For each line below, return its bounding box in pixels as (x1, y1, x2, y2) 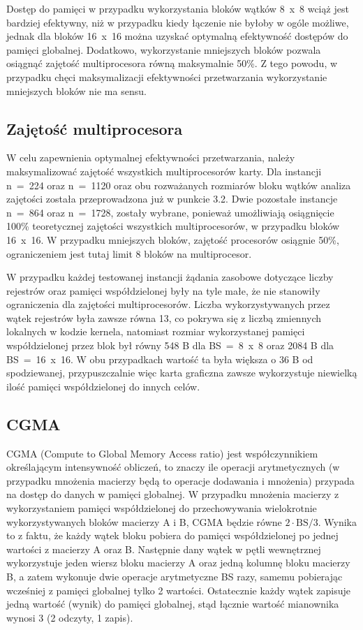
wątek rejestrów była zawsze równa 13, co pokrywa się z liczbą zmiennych (6, 310, 322, 325)
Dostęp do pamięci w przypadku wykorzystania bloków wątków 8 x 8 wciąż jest (6, 1, 349, 15)
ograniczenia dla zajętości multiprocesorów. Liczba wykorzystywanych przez (6, 297, 330, 312)
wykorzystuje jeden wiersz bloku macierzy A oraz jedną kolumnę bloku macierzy (6, 555, 350, 570)
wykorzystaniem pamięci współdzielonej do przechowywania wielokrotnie (6, 501, 317, 515)
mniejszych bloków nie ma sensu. (6, 83, 147, 98)
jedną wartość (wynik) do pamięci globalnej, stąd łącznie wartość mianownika (6, 596, 339, 611)
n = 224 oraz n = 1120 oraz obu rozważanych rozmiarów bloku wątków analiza (6, 177, 351, 192)
